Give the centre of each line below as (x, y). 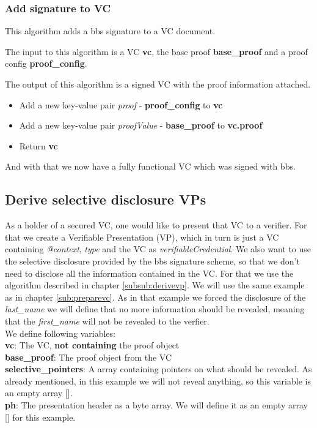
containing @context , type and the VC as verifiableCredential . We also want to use (158, 249)
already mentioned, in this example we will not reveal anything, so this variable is (158, 381)
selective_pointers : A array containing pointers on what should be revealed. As (158, 369)
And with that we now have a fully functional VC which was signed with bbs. (150, 166)
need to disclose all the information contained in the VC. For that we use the (149, 273)
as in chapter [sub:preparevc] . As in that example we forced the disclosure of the (155, 297)
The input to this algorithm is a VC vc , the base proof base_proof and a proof (156, 51)
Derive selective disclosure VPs (106, 199)
